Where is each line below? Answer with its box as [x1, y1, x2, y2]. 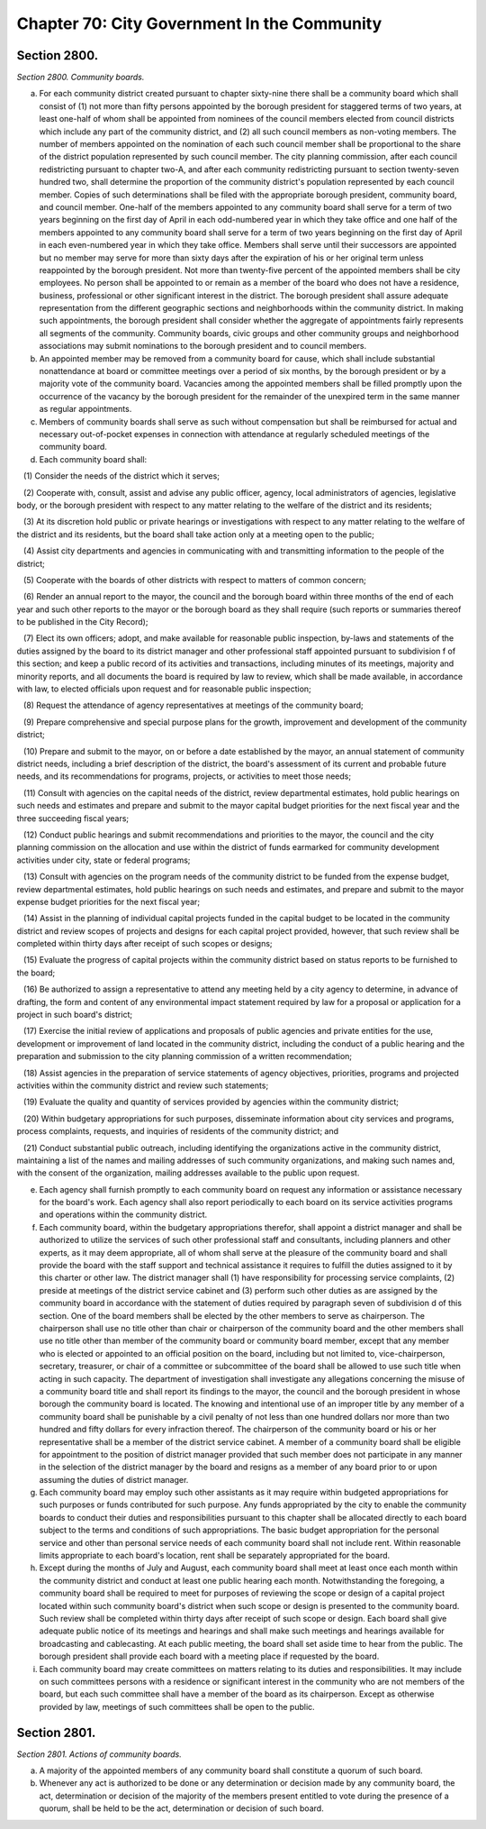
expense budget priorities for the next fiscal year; [16, 896, 201, 907]
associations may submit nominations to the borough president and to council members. [39, 341, 367, 352]
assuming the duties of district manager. [39, 1474, 189, 1485]
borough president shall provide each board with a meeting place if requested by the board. [39, 1651, 380, 1662]
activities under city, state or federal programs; [16, 855, 191, 865]
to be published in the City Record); [16, 617, 148, 627]
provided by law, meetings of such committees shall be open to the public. [39, 1701, 315, 1712]
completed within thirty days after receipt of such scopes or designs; [16, 938, 274, 949]
